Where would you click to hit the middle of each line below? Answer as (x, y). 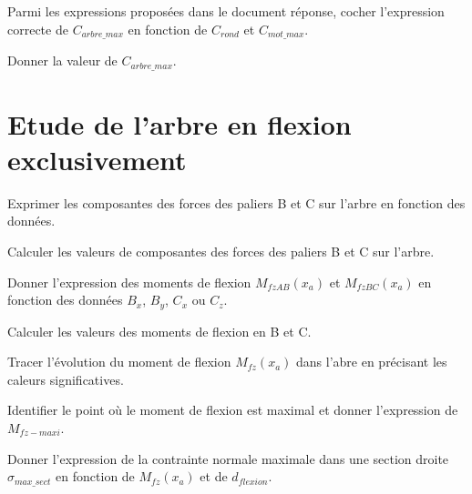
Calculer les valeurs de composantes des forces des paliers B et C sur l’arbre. (221, 251)
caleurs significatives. (66, 379)
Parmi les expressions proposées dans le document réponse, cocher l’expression (226, 11)
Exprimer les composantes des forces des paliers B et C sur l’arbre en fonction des (236, 202)
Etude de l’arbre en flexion (180, 123)
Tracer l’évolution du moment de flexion (119, 362)
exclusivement (97, 159)
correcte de (38, 29)
